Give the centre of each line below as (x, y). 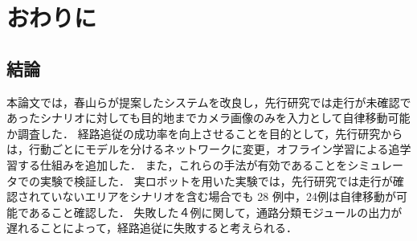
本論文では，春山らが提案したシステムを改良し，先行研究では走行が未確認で (209, 102)
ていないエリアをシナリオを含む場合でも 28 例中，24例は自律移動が (218, 196)
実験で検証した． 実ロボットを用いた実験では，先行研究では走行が (216, 180)
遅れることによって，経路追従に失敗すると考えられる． (152, 228)
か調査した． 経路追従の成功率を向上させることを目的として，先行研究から (205, 133)
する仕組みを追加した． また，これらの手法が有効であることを (182, 164)
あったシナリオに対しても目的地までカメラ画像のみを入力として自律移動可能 (208, 118)
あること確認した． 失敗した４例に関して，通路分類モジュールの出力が (215, 212)
